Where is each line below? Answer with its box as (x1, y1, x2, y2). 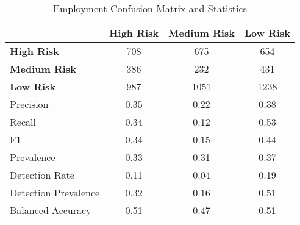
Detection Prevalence (10, 185, 100, 199)
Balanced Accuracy (10, 203, 91, 217)
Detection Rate (10, 168, 74, 182)
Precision (10, 97, 49, 111)
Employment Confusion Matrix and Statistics (53, 1, 247, 15)
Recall (10, 115, 36, 129)
